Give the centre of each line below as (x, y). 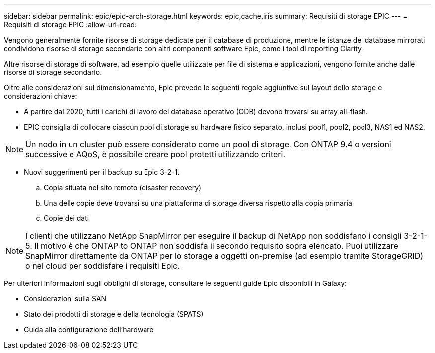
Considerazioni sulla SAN (65, 299)
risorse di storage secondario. (53, 72)
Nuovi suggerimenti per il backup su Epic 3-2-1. (102, 172)
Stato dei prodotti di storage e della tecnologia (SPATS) (114, 314)
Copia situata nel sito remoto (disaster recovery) (123, 187)
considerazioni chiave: (41, 96)
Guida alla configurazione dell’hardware (89, 329)
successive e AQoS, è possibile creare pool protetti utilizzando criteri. (155, 154)
